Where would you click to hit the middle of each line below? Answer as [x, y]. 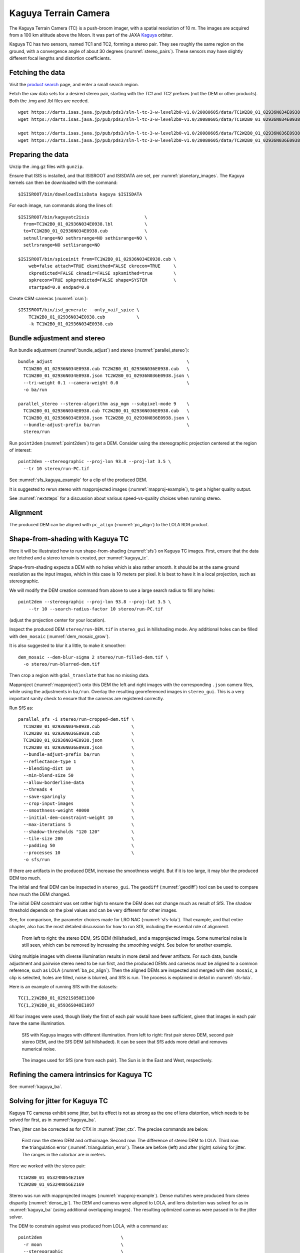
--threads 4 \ [79, 790]
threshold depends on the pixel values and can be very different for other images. [93, 910]
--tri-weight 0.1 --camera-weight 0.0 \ [106, 383]
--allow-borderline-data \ [79, 782]
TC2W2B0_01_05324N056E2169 [51, 1184]
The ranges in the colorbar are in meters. [64, 1154]
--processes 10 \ [79, 853]
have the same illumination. [37, 1023]
